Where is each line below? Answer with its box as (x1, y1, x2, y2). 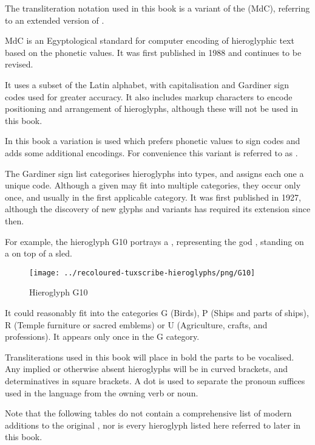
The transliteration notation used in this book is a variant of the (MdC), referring (5, 2, 310, 14)
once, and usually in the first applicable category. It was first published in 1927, (5, 190, 301, 203)
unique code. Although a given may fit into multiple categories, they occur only (5, 179, 301, 191)
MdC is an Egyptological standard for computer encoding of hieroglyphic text (5, 34, 294, 47)
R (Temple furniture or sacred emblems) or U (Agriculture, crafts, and (5, 318, 268, 331)
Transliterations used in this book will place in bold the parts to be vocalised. (5, 350, 294, 363)
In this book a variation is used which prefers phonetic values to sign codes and (5, 134, 300, 147)
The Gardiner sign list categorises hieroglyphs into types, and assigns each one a (5, 167, 304, 179)
